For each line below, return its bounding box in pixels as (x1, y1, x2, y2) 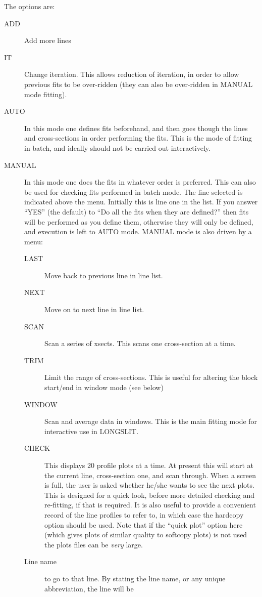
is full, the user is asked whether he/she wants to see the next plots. (44, 480, 254, 490)
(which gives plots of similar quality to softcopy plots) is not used (44, 529, 247, 540)
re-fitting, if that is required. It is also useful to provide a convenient (44, 499, 256, 510)
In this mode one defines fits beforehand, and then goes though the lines (24, 122, 248, 133)
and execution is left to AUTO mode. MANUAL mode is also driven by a (24, 226, 252, 237)
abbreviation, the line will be (44, 583, 134, 593)
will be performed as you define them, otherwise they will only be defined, (24, 216, 253, 227)
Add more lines (24, 35, 71, 46)
